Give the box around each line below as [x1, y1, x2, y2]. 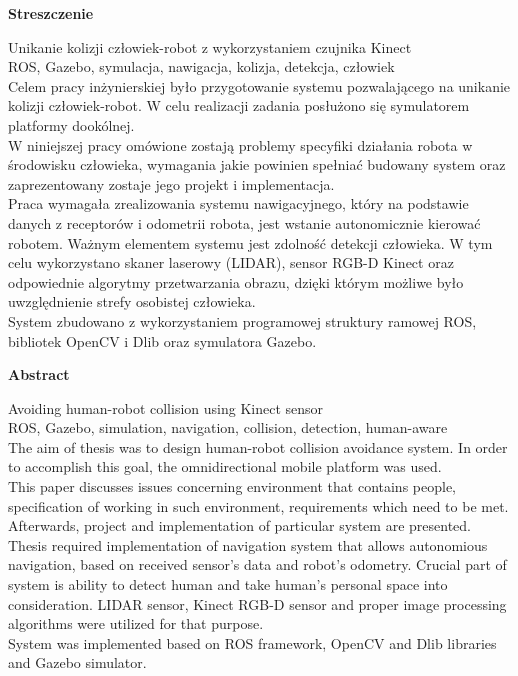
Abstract [8, 364, 70, 385]
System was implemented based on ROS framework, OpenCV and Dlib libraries [8, 632, 497, 653]
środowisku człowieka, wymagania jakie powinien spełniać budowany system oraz [8, 154, 506, 175]
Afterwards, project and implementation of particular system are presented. [8, 515, 471, 536]
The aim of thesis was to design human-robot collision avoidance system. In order [8, 436, 508, 457]
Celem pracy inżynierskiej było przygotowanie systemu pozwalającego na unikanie [8, 75, 511, 96]
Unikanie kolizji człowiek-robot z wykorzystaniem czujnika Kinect [8, 36, 412, 57]
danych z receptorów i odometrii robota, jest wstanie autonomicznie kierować [8, 212, 481, 233]
